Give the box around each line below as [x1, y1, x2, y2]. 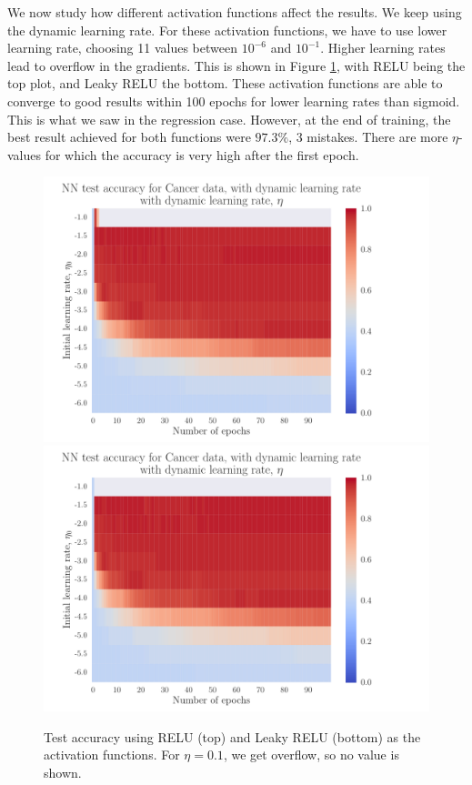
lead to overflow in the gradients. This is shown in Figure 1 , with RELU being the [7, 55, 466, 75]
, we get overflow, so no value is [223, 745, 399, 764]
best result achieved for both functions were [7, 127, 251, 146]
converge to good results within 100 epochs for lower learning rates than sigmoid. [7, 91, 460, 110]
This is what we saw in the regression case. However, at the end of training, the [7, 109, 451, 128]
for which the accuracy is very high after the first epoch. [45, 145, 359, 164]
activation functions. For [44, 745, 180, 764]
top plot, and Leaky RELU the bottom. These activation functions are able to [7, 74, 443, 93]
